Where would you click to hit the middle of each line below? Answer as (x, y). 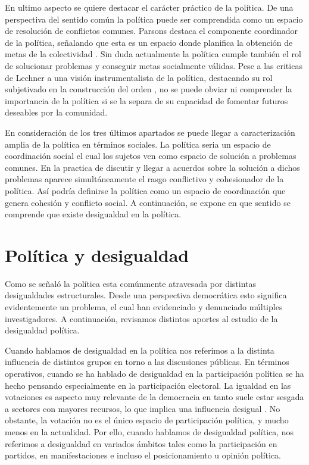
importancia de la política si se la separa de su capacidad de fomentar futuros (146, 100)
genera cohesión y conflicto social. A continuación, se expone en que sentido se (148, 202)
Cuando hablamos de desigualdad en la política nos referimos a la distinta (140, 350)
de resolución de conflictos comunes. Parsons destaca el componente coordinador (151, 31)
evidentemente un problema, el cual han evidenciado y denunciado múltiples (144, 307)
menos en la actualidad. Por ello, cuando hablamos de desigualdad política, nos (149, 431)
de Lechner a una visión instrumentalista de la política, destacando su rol (139, 77)
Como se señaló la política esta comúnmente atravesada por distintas (131, 283)
